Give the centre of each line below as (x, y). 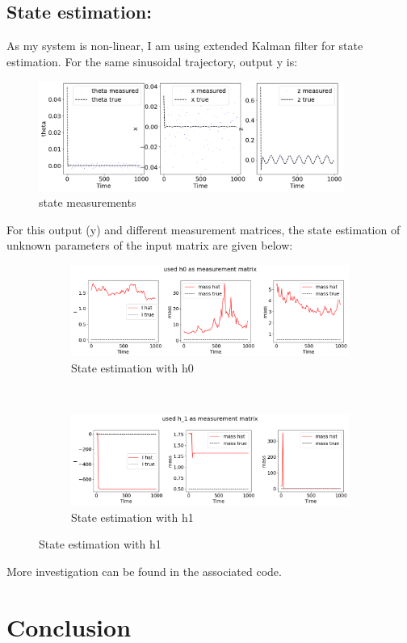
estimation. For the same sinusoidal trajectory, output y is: (152, 61)
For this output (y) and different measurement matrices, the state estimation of (203, 229)
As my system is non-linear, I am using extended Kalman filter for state (185, 46)
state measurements (88, 202)
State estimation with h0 (132, 367)
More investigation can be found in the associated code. (144, 571)
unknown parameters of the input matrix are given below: (150, 245)
